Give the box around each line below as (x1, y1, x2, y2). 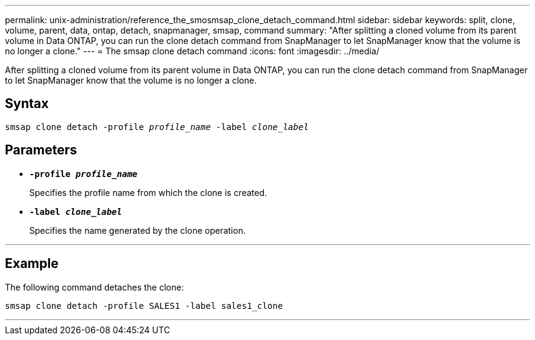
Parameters (5, 142, 77, 158)
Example (5, 256, 59, 272)
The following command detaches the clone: (5, 281, 184, 292)
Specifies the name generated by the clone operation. (29, 225, 246, 236)
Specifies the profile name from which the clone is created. (29, 187, 267, 198)
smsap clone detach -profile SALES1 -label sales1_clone (5, 300, 283, 311)
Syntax (5, 96, 49, 112)
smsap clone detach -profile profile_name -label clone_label (5, 121, 309, 132)
